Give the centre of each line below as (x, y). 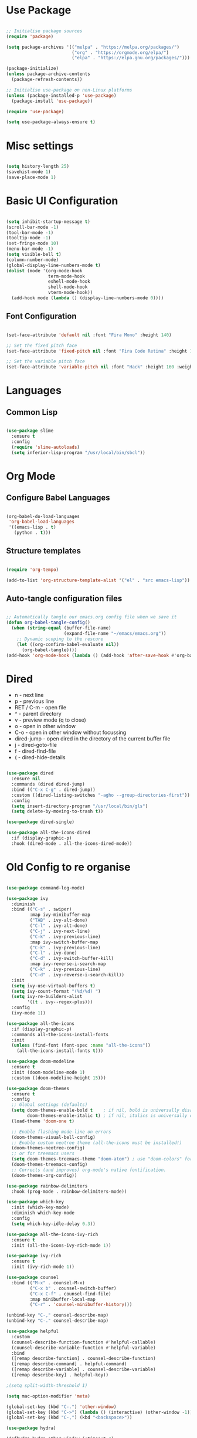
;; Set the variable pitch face (45, 361)
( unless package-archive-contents (48, 74)
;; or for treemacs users (43, 1153)
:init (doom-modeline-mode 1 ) (48, 1072)
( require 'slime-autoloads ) (46, 447)
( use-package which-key (35, 1202)
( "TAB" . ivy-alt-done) (59, 921)
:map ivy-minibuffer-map (60, 915)
